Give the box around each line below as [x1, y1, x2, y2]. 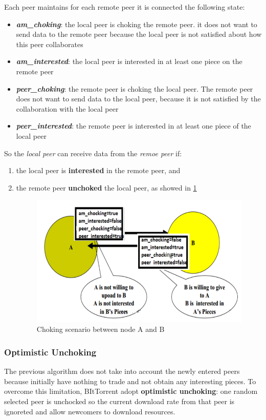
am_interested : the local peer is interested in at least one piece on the [16, 56, 242, 67]
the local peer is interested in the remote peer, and [16, 165, 181, 176]
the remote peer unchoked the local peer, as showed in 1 [16, 182, 197, 193]
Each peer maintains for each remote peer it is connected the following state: [4, 2, 245, 12]
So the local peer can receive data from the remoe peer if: [4, 148, 182, 158]
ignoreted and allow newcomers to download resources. [4, 406, 175, 416]
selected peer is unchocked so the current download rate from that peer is [4, 395, 235, 406]
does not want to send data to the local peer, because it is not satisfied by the [16, 93, 261, 104]
